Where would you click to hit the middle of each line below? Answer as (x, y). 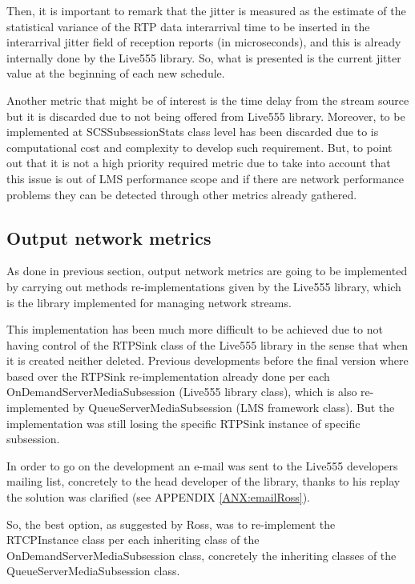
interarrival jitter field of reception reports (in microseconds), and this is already (204, 42)
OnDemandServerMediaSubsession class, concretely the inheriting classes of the (201, 555)
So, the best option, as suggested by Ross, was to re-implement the (171, 524)
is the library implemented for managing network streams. (149, 302)
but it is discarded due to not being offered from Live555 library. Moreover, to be (206, 116)
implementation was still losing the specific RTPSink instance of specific (183, 423)
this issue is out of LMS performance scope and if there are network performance (205, 178)
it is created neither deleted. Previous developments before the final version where (207, 360)
